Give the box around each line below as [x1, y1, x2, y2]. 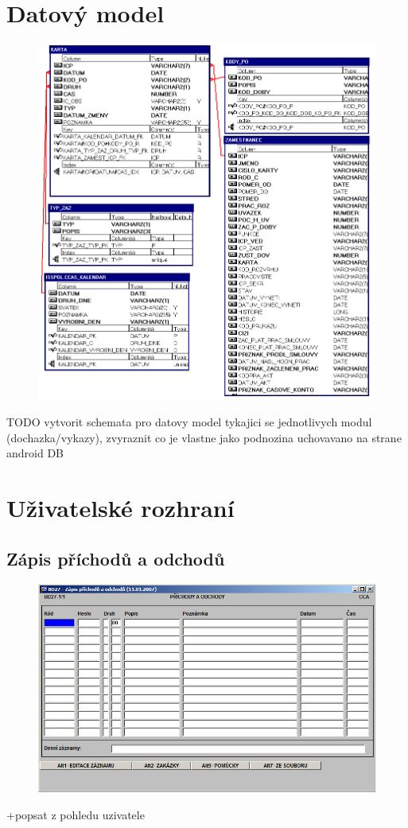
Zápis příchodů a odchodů [6, 546, 225, 570]
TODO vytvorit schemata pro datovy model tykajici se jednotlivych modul [6, 413, 372, 430]
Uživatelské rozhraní [6, 491, 235, 523]
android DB [6, 445, 64, 461]
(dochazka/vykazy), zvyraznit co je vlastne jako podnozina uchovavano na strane [6, 429, 402, 445]
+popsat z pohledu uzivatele [6, 806, 145, 822]
